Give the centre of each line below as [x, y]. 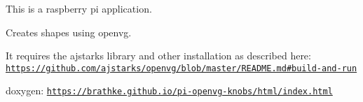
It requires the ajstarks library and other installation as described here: [158, 56]
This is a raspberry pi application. [79, 8]
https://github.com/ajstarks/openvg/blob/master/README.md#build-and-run [181, 68]
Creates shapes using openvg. [69, 32]
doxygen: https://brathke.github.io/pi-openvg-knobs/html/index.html [169, 90]
